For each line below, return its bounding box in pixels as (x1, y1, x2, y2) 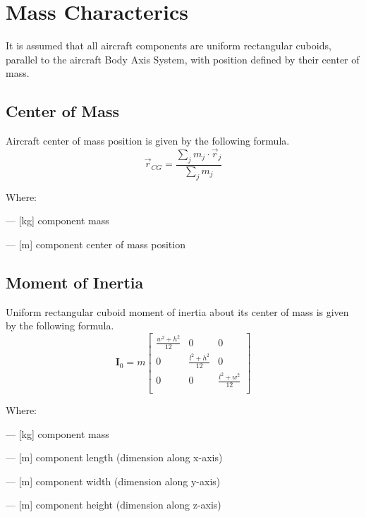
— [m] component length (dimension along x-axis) (6, 450, 223, 465)
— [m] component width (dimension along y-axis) (6, 473, 221, 488)
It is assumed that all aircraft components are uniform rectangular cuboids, (6, 38, 331, 53)
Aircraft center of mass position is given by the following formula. (6, 133, 290, 148)
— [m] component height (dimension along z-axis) (6, 497, 221, 512)
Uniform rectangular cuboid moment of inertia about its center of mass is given (6, 304, 349, 319)
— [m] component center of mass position (6, 236, 185, 251)
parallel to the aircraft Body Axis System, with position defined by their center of (6, 51, 360, 66)
